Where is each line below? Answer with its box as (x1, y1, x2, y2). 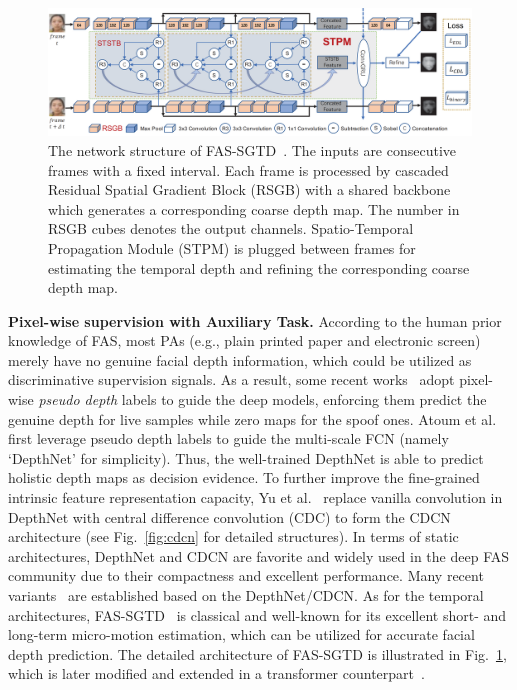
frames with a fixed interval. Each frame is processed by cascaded (48, 159, 449, 180)
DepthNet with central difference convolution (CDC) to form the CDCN (8, 506, 451, 527)
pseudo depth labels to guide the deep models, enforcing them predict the (38, 389, 487, 410)
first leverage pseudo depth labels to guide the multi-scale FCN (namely (8, 428, 449, 449)
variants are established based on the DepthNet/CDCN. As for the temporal (8, 585, 484, 606)
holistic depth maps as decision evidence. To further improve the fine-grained (8, 467, 480, 488)
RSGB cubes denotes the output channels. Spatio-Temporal (48, 218, 414, 239)
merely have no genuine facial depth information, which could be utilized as (8, 349, 472, 370)
